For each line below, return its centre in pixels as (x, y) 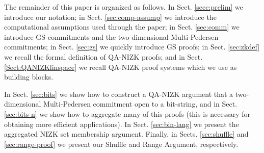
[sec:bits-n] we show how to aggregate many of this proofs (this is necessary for (127, 113)
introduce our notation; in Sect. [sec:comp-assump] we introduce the (110, 17)
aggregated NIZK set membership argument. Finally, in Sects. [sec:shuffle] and (126, 134)
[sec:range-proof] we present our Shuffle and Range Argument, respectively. (121, 144)
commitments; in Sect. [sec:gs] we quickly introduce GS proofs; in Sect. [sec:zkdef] (132, 47)
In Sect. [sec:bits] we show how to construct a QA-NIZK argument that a (119, 94)
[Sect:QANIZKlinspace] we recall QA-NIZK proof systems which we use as (121, 67)
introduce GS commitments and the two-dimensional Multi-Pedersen (111, 36)
